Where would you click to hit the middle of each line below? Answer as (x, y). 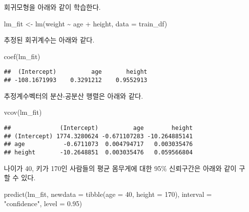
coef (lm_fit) (22, 56)
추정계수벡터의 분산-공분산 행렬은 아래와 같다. (73, 95)
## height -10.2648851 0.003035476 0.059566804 (98, 152)
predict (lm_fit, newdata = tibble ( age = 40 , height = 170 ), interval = (108, 194)
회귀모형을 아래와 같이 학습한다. (52, 7)
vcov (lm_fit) (23, 112)
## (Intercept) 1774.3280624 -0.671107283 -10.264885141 (98, 136)
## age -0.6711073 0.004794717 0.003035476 (98, 144)
